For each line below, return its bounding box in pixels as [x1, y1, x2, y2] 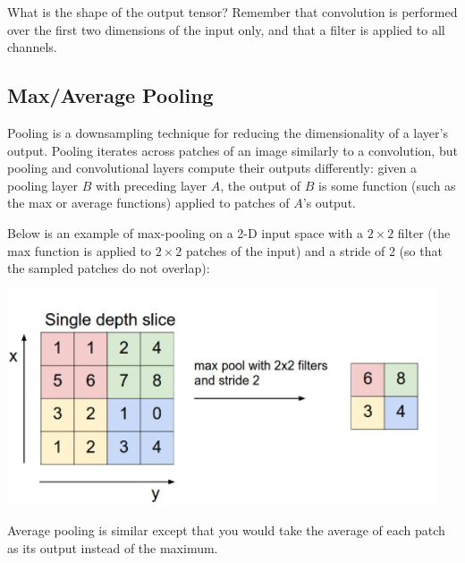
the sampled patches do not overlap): [7, 259, 210, 277]
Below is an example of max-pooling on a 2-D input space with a [7, 223, 363, 242]
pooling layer [7, 175, 79, 194]
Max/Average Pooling [7, 81, 214, 109]
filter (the [397, 223, 451, 242]
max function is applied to [7, 241, 152, 260]
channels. [7, 38, 57, 56]
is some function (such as [318, 175, 456, 194]
